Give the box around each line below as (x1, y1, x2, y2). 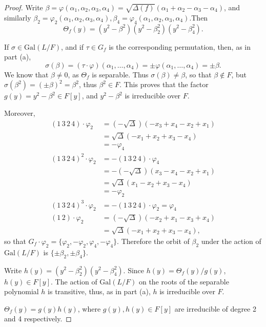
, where (77, 303, 101, 314)
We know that (4, 69, 49, 79)
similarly (4, 12, 31, 23)
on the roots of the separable (138, 276, 229, 287)
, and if (61, 41, 84, 52)
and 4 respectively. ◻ (4, 313, 72, 324)
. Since (123, 264, 145, 275)
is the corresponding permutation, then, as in (109, 41, 251, 52)
